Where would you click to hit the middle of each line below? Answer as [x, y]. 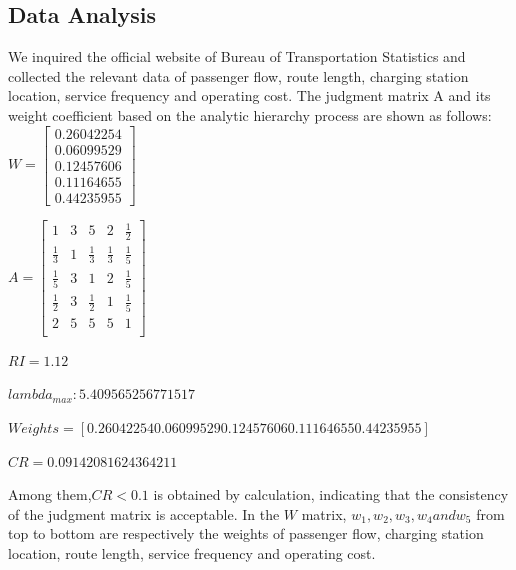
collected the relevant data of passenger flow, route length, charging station [238, 75]
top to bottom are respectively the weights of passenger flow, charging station [246, 533]
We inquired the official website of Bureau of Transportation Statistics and [237, 56]
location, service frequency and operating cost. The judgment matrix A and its [249, 95]
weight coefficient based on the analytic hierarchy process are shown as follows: [250, 114]
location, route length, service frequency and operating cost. [192, 552]
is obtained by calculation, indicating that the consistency [331, 494]
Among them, [50, 494]
